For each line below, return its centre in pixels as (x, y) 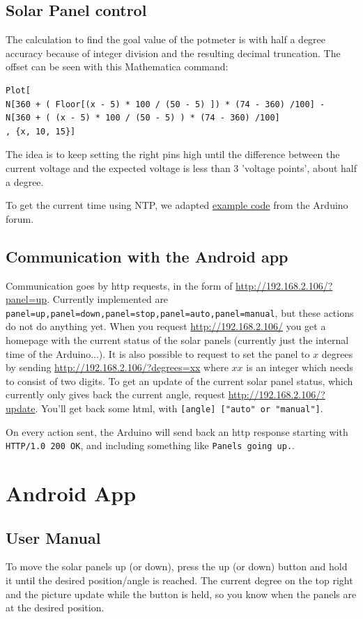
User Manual (53, 537)
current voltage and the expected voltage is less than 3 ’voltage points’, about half (181, 167)
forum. (20, 218)
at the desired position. (55, 608)
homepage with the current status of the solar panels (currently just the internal (177, 339)
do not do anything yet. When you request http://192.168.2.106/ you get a (166, 326)
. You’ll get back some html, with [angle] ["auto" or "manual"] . (179, 408)
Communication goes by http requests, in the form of (119, 285)
